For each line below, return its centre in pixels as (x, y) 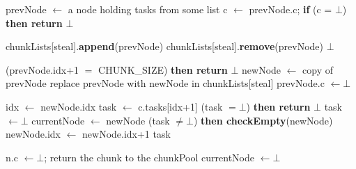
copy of (318, 69)
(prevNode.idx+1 (42, 69)
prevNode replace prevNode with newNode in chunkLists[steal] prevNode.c (165, 83)
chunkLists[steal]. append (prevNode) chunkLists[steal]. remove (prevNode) (164, 46)
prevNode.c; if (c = (291, 9)
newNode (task (138, 120)
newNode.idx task (79, 106)
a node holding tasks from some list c (148, 9)
